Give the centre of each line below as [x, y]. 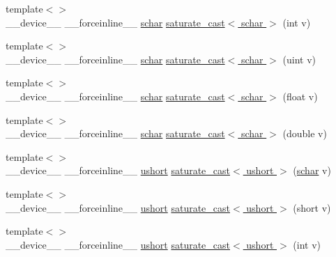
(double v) [305, 133]
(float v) [300, 96]
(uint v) [299, 59]
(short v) [312, 207]
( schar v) [312, 170]
